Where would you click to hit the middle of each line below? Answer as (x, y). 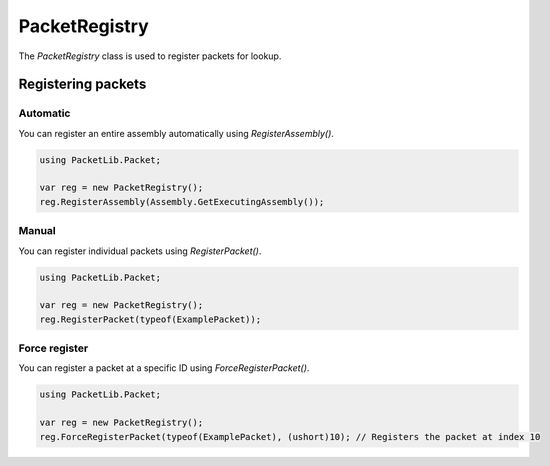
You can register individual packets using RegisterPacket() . (140, 251)
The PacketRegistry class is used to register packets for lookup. (150, 56)
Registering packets (82, 84)
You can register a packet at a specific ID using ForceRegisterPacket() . (164, 368)
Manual (37, 231)
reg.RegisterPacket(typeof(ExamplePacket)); (150, 319)
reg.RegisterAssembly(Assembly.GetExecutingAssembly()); (182, 201)
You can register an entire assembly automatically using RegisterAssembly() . (176, 133)
